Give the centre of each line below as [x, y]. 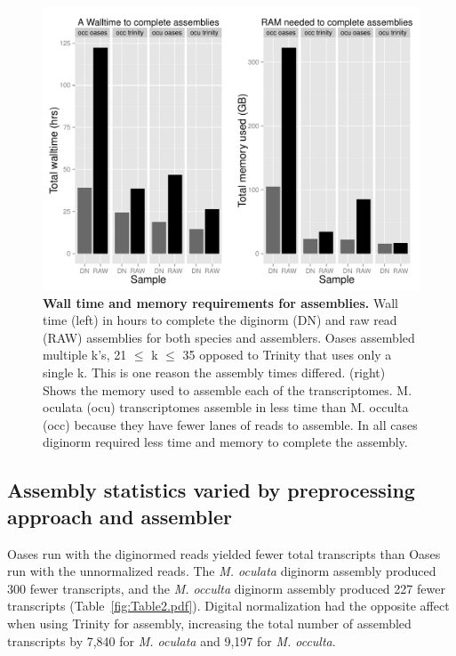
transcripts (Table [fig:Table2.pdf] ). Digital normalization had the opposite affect [228, 606]
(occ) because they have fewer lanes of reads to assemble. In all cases [230, 424]
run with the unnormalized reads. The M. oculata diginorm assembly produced [222, 571]
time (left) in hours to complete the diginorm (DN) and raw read [220, 320]
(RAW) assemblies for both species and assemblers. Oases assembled [229, 337]
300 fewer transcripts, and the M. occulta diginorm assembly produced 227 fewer [226, 588]
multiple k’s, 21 [85, 355]
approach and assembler [120, 516]
